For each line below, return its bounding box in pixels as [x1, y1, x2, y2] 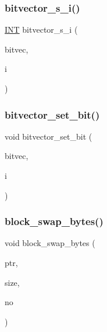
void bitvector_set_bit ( [5, 130, 92, 142]
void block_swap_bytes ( [5, 237, 95, 249]
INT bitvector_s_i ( [5, 23, 78, 36]
